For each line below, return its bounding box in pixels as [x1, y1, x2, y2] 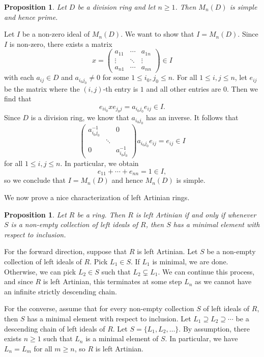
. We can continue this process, [158, 266, 255, 277]
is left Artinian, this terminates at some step [43, 276, 182, 287]
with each [4, 72, 34, 83]
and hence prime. [4, 11, 58, 22]
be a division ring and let [77, 2, 156, 12]
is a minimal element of [85, 333, 159, 344]
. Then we [227, 83, 258, 94]
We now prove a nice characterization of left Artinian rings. [4, 192, 190, 203]
